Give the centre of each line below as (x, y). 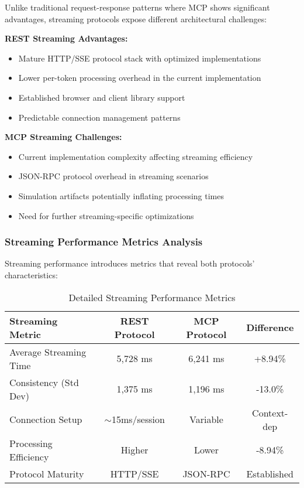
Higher (134, 450)
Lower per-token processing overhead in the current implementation (140, 78)
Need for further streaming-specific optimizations (106, 215)
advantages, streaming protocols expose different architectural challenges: (136, 18)
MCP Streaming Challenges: (63, 137)
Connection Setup (46, 419)
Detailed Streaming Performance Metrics (152, 297)
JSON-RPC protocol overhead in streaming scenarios (113, 176)
